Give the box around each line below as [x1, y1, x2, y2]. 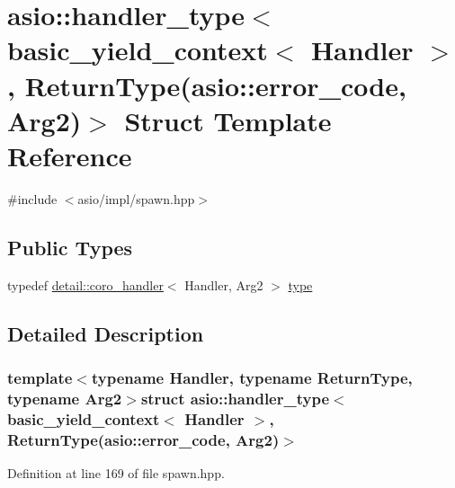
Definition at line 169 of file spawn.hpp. [7, 464, 225, 483]
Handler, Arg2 [184, 275, 263, 294]
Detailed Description [7, 319, 204, 347]
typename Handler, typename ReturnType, [91, 366, 413, 388]
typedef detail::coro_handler [7, 275, 164, 294]
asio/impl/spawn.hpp [77, 189, 195, 208]
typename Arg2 [7, 386, 122, 409]
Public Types [7, 233, 133, 261]
